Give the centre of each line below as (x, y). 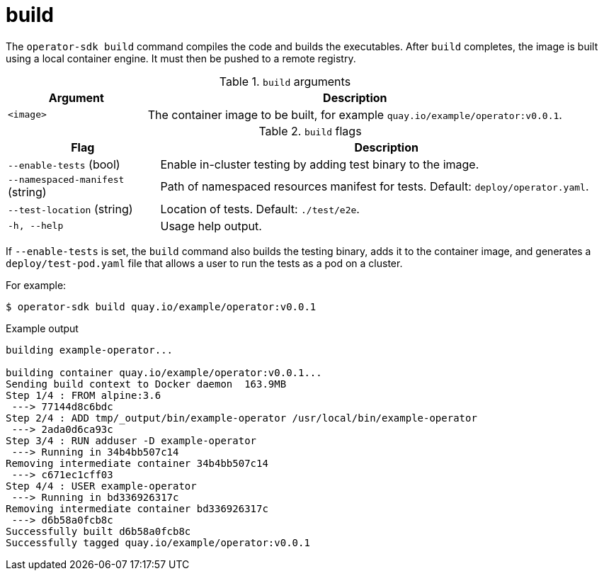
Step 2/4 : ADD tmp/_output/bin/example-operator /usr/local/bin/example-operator (241, 418)
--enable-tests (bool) (64, 164)
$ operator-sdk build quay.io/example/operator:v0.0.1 (161, 306)
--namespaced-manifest (66, 179)
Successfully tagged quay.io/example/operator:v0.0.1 (158, 542)
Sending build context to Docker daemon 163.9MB (146, 384)
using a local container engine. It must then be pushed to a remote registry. (181, 58)
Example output (42, 328)
